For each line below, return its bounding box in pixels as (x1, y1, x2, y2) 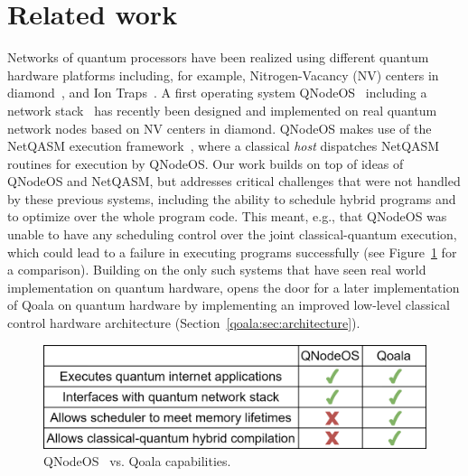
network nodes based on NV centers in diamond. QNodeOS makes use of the (7, 118, 432, 137)
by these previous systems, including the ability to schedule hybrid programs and (7, 189, 456, 208)
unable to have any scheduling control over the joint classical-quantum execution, (7, 225, 457, 244)
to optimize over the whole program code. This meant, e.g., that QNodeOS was (7, 207, 447, 226)
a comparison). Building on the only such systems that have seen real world (7, 260, 426, 279)
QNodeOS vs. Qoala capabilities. (43, 452, 231, 471)
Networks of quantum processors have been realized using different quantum (7, 48, 429, 67)
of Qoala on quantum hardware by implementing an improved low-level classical (7, 295, 450, 314)
